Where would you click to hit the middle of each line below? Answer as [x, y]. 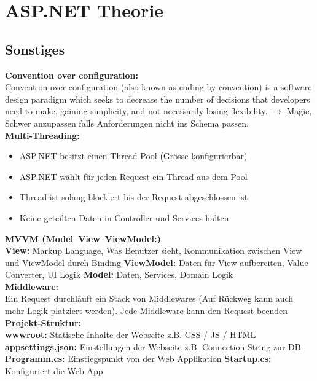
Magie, [299, 111]
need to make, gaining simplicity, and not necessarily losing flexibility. [136, 111]
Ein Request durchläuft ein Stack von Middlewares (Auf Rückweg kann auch [149, 298]
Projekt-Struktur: [43, 322]
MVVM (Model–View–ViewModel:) [83, 238]
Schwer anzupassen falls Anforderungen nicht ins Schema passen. [127, 123]
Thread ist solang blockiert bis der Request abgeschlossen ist [134, 197]
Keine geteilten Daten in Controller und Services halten [124, 217]
